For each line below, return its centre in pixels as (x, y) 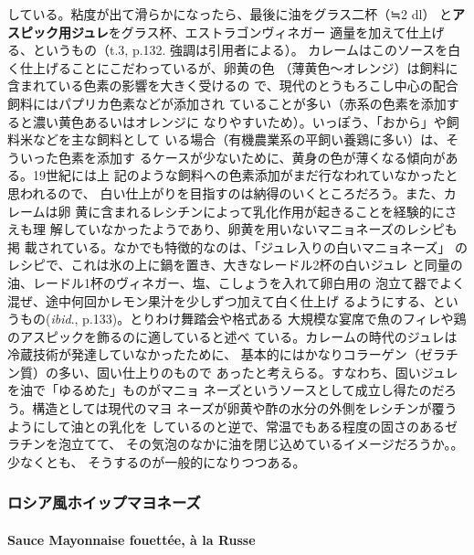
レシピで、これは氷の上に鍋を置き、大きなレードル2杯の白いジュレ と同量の (235, 265)
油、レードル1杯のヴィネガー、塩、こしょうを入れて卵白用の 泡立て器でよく (237, 282)
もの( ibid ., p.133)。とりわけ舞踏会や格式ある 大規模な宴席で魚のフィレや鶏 (243, 319)
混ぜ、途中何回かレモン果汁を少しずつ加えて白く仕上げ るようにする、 (220, 300)
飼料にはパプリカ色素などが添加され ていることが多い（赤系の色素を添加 (227, 103)
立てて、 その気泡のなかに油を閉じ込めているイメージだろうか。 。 (267, 444)
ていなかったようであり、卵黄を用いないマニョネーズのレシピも (266, 229)
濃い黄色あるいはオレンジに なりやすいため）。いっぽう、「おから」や (239, 121)
